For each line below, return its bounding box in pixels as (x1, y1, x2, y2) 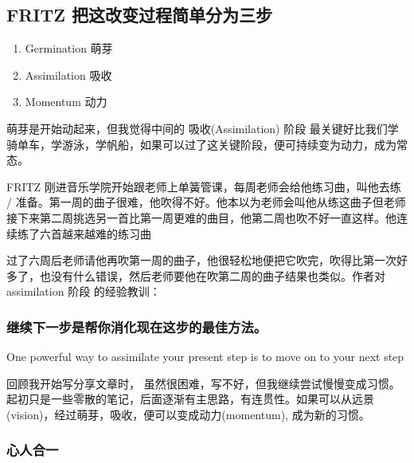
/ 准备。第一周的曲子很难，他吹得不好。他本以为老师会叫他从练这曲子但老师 (6, 194, 406, 210)
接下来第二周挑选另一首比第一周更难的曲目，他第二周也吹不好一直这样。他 (6, 209, 396, 226)
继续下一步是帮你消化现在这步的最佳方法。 (6, 316, 268, 336)
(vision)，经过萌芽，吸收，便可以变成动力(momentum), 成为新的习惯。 (6, 406, 370, 422)
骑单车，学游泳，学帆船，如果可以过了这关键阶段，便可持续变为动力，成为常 (6, 135, 408, 152)
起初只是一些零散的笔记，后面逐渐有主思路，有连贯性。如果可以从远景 (6, 390, 374, 407)
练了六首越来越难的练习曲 (17, 225, 151, 241)
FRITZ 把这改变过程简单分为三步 (6, 2, 273, 27)
